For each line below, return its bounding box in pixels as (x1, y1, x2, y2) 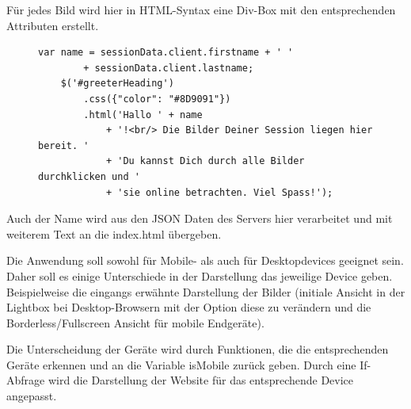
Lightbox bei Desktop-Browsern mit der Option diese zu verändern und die (6, 299, 371, 315)
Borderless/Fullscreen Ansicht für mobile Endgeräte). (6, 314, 264, 331)
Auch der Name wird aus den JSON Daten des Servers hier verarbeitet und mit (6, 210, 393, 227)
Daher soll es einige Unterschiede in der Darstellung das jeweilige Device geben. (6, 267, 393, 284)
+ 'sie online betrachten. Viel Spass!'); (105, 186, 333, 198)
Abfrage (6, 372, 45, 388)
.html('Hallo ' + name (83, 109, 203, 120)
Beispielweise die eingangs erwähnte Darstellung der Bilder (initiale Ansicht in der (6, 283, 405, 300)
